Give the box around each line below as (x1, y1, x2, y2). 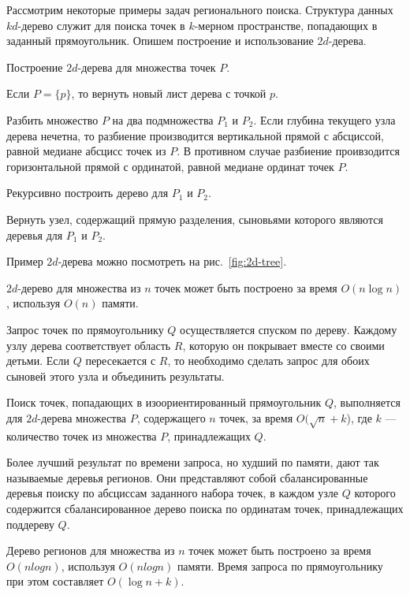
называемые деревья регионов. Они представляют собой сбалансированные (6, 469, 368, 485)
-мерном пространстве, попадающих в (194, 17, 378, 33)
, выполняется (333, 394, 401, 411)
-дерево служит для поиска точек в (17, 17, 185, 33)
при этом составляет (6, 573, 104, 589)
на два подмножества (112, 111, 214, 128)
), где (346, 409, 372, 426)
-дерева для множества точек (77, 58, 216, 75)
